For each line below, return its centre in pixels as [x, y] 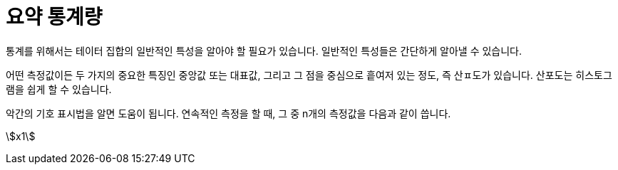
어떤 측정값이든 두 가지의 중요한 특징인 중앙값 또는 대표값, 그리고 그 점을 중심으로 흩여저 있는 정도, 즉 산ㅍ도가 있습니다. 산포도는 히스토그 [309, 75]
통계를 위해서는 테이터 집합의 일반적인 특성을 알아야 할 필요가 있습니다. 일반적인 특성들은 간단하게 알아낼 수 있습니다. [264, 51]
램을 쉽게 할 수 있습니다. [59, 89]
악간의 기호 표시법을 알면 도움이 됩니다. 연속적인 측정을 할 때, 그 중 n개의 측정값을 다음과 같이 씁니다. [228, 113]
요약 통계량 [54, 17]
